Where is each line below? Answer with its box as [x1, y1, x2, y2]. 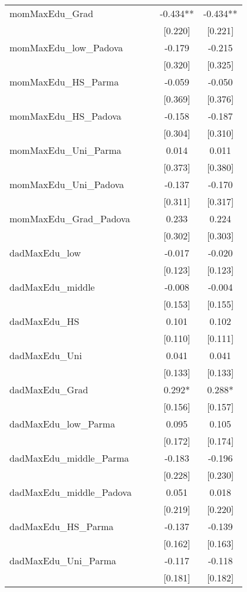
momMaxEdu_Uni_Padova [9, 177, 124, 191]
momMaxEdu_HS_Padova [9, 109, 121, 123]
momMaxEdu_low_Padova [9, 41, 123, 54]
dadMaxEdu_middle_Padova [9, 485, 132, 499]
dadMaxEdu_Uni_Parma [9, 554, 116, 567]
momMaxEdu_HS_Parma [9, 75, 119, 88]
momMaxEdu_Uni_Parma [9, 143, 121, 157]
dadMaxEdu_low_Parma [9, 417, 116, 430]
